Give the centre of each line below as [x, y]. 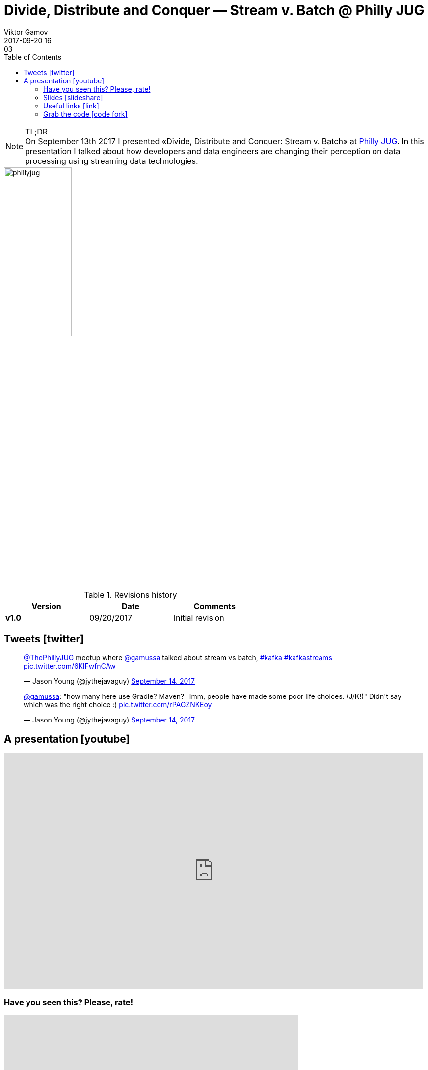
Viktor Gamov [26, 32]
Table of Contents [33, 57]
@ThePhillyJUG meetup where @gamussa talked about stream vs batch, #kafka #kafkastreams [178, 658]
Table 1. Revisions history [131, 595]
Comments [214, 606]
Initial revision [199, 618]
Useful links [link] [71, 106]
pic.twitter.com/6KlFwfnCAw [70, 666]
